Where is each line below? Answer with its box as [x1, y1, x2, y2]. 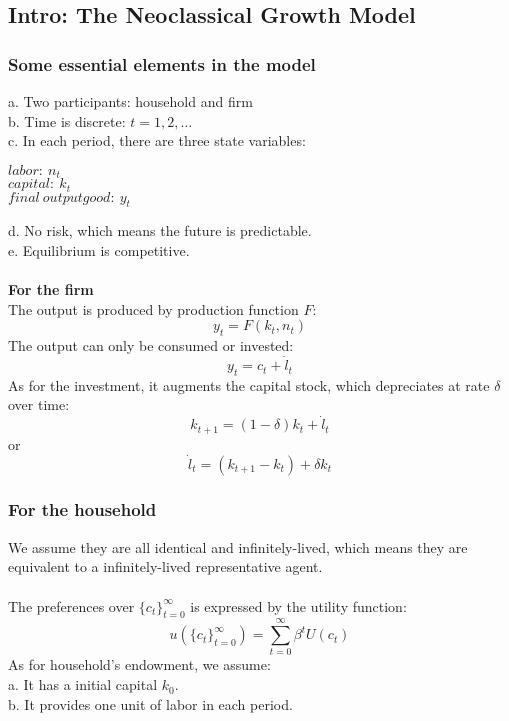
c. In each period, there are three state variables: [8, 130, 306, 151]
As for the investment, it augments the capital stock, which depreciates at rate [8, 374, 490, 395]
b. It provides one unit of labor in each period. [8, 693, 293, 714]
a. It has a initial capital [8, 674, 158, 695]
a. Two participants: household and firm [8, 91, 253, 111]
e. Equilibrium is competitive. [8, 240, 190, 261]
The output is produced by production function [8, 298, 299, 319]
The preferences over [8, 595, 135, 616]
